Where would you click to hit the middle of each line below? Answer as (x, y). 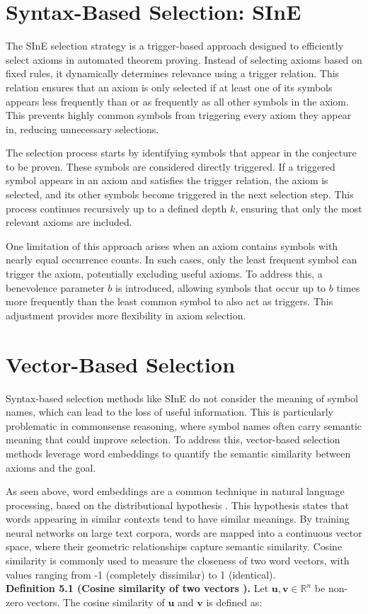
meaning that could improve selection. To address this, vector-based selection (173, 439)
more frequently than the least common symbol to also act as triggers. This (169, 301)
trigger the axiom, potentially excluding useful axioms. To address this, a (164, 274)
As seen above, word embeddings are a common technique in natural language (175, 491)
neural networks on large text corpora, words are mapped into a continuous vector (184, 532)
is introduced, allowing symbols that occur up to (221, 287)
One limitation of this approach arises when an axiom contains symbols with (172, 245)
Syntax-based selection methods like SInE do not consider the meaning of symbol (182, 398)
